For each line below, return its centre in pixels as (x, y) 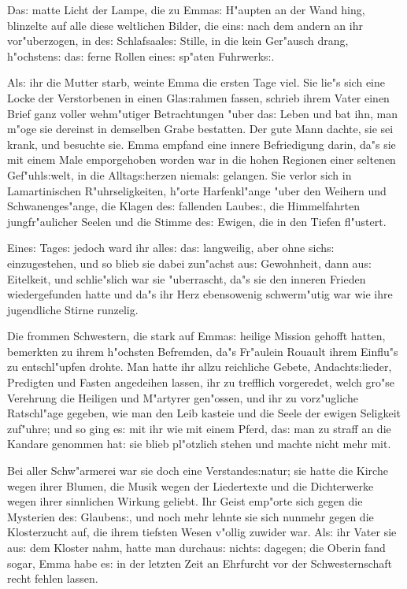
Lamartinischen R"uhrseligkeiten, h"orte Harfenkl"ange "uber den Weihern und (197, 190)
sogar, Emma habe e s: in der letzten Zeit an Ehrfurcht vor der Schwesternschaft (200, 563)
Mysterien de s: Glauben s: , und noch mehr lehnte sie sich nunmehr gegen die (191, 516)
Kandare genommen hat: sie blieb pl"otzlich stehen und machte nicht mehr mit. (199, 444)
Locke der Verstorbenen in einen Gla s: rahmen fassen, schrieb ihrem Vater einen (198, 97)
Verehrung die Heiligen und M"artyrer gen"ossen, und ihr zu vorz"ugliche (183, 397)
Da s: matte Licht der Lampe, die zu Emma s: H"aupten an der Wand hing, (186, 9)
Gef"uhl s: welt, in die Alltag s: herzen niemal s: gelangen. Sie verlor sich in (179, 174)
